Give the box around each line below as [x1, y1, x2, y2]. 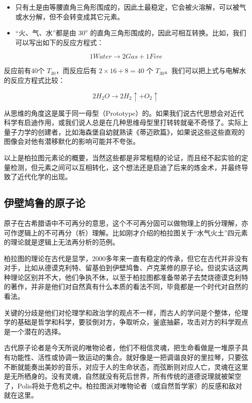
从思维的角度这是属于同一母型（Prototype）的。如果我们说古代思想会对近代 [4, 108, 244, 118]
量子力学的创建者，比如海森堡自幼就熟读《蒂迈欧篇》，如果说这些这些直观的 [4, 126, 245, 137]
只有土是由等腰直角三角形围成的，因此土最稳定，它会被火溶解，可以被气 [15, 2, 246, 12]
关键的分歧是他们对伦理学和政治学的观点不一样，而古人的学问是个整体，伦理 [4, 307, 248, 317]
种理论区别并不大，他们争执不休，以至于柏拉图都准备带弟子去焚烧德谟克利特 [4, 272, 248, 282]
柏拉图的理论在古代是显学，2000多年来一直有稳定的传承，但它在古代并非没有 [4, 253, 248, 263]
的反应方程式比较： [4, 75, 65, 85]
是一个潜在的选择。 [4, 326, 65, 336]
